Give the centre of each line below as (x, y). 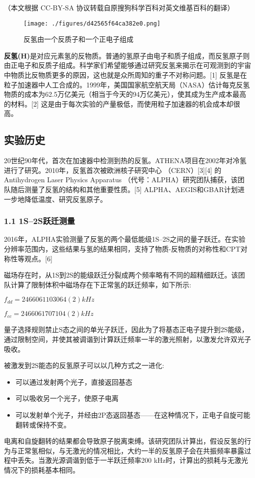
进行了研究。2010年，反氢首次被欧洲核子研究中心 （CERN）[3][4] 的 (113, 170)
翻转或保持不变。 (43, 424)
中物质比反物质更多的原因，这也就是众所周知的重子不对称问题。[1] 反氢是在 (126, 75)
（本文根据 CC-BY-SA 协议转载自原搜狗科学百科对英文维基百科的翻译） (119, 7)
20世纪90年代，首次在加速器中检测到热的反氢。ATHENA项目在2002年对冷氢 (125, 160)
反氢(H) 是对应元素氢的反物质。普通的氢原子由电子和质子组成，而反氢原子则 (127, 55)
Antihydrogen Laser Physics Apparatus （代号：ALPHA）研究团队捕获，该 (121, 180)
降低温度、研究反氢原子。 (65, 199)
